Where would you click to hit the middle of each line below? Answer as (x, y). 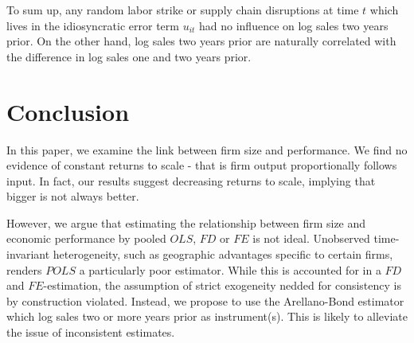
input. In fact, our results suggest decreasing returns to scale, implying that (191, 180)
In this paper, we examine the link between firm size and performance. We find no (207, 149)
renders (24, 269)
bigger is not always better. (73, 196)
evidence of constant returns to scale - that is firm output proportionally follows (202, 165)
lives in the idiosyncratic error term (93, 25)
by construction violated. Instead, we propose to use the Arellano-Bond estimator (205, 300)
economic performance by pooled (86, 238)
